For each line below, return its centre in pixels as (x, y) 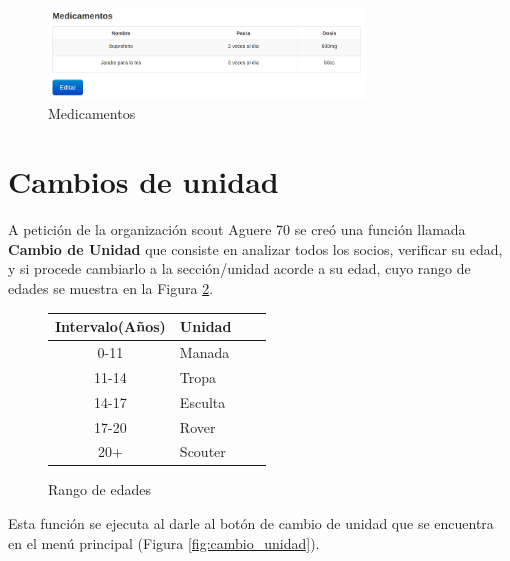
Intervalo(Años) (110, 326)
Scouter (202, 451)
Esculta (202, 401)
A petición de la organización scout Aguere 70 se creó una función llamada (237, 229)
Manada (204, 351)
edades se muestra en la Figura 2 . (111, 288)
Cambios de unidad (143, 181)
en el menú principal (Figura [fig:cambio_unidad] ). (164, 542)
